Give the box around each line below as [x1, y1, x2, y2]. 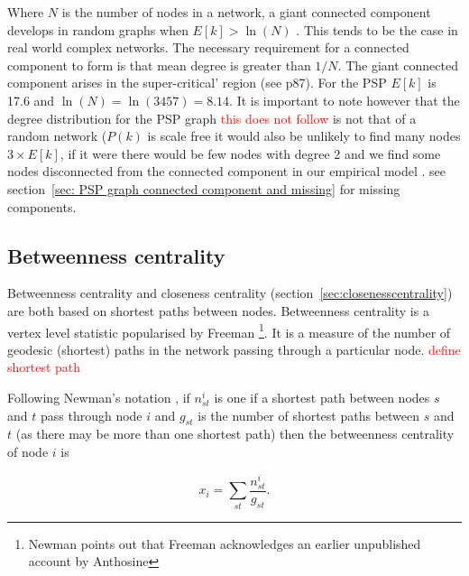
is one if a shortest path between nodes [214, 387, 430, 406]
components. [7, 197, 77, 216]
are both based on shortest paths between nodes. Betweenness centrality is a [7, 301, 429, 320]
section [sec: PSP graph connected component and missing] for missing [7, 179, 400, 198]
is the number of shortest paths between [198, 405, 420, 424]
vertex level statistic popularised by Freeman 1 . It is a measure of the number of [7, 320, 451, 341]
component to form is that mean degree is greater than [7, 55, 311, 74]
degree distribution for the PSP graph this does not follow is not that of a [7, 108, 417, 127]
